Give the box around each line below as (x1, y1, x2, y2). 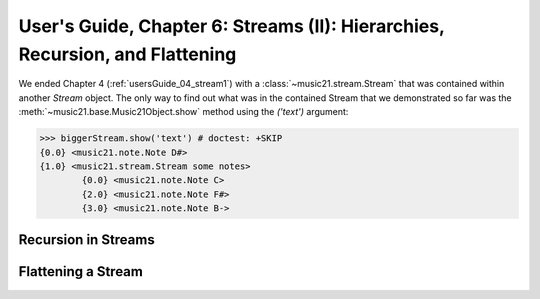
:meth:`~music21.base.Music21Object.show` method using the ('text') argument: (18, 106, 349, 118)
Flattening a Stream (18, 263, 144, 280)
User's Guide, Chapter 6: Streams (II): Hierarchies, (18, 15, 445, 37)
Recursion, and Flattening (18, 43, 237, 65)
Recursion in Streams (18, 231, 155, 249)
